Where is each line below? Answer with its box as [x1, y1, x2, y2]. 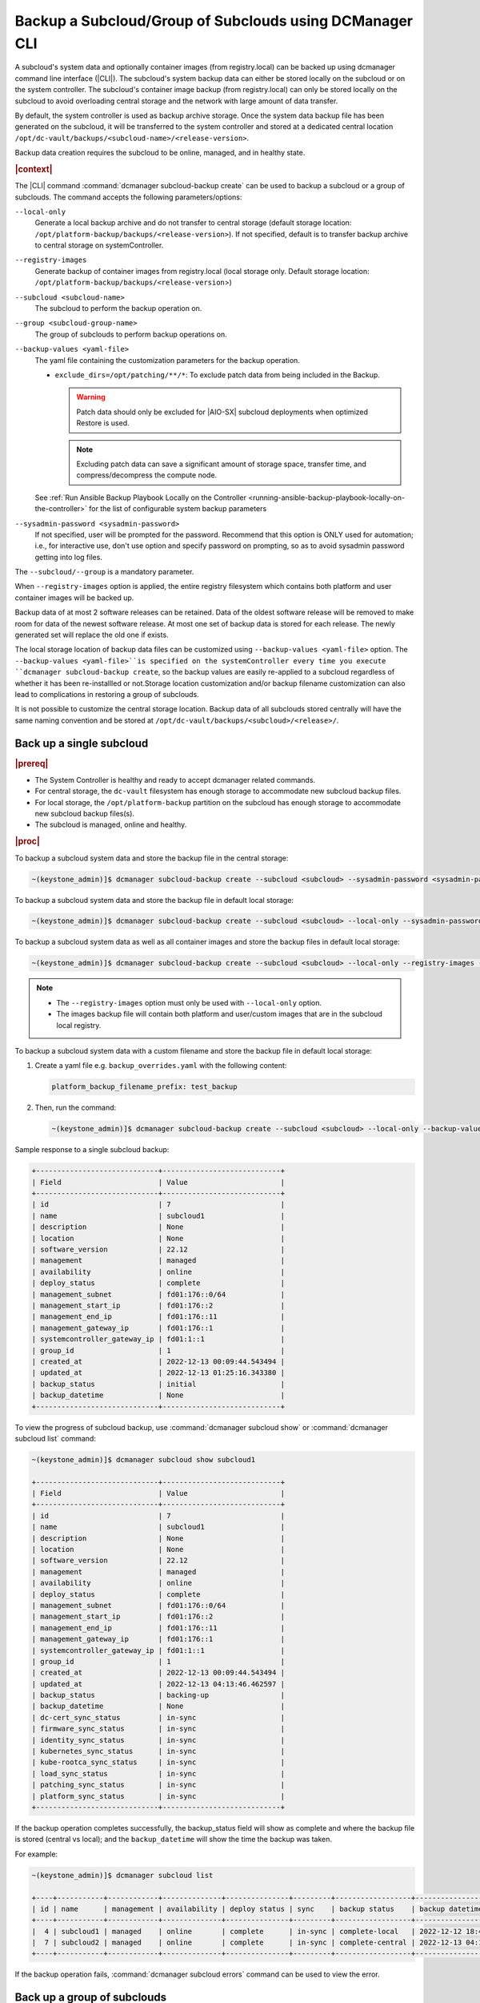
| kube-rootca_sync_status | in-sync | [31, 1758, 286, 1767]
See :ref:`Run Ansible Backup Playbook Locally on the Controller [34, 493, 247, 502]
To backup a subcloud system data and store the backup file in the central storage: [14, 853, 289, 863]
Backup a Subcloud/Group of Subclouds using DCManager [14, 12, 414, 30]
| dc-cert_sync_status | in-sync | [31, 1713, 286, 1722]
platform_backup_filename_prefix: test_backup [51, 1082, 238, 1091]
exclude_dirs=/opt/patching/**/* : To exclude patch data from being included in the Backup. [54, 369, 380, 380]
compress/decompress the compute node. [76, 470, 218, 480]
